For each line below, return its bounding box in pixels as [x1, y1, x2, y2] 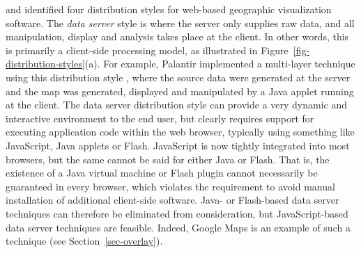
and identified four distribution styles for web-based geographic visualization [6, 2, 332, 16]
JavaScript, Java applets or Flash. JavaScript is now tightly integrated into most [6, 138, 350, 152]
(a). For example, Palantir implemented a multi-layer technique [84, 56, 355, 71]
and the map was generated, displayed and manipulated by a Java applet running [6, 83, 354, 98]
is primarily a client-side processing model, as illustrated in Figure [6, 42, 289, 57]
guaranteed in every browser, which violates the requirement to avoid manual [6, 179, 335, 193]
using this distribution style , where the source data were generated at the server [6, 70, 351, 84]
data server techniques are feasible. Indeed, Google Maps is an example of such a [6, 220, 351, 234]
